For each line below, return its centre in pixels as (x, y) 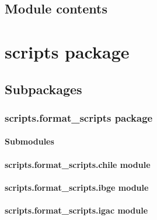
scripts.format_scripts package (79, 117)
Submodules (29, 141)
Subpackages (43, 89)
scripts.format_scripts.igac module (76, 210)
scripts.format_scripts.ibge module (77, 187)
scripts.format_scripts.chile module (78, 164)
